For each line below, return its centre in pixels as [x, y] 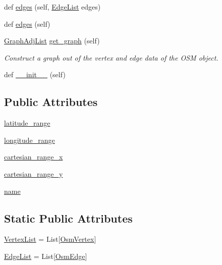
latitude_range [27, 123]
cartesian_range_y [34, 173]
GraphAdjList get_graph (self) [52, 41]
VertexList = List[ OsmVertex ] [50, 239]
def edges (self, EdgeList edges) [52, 7]
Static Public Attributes [68, 218]
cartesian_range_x [34, 157]
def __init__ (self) [35, 74]
